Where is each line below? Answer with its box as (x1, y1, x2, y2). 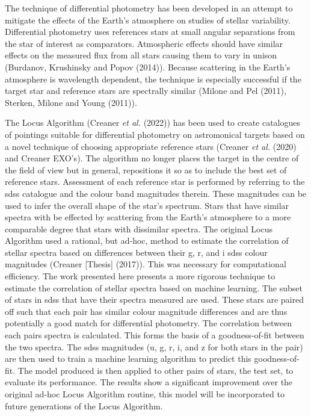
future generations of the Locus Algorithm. (5, 399, 163, 412)
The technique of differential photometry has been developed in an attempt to (5, 2, 293, 14)
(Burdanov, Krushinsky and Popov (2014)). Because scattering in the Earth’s (5, 60, 291, 73)
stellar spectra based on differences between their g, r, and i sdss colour (5, 246, 268, 258)
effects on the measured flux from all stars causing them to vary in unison (5, 49, 277, 61)
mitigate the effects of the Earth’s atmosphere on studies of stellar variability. (5, 13, 291, 26)
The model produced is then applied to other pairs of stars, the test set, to (17, 364, 294, 376)
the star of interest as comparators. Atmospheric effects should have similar (5, 37, 283, 49)
